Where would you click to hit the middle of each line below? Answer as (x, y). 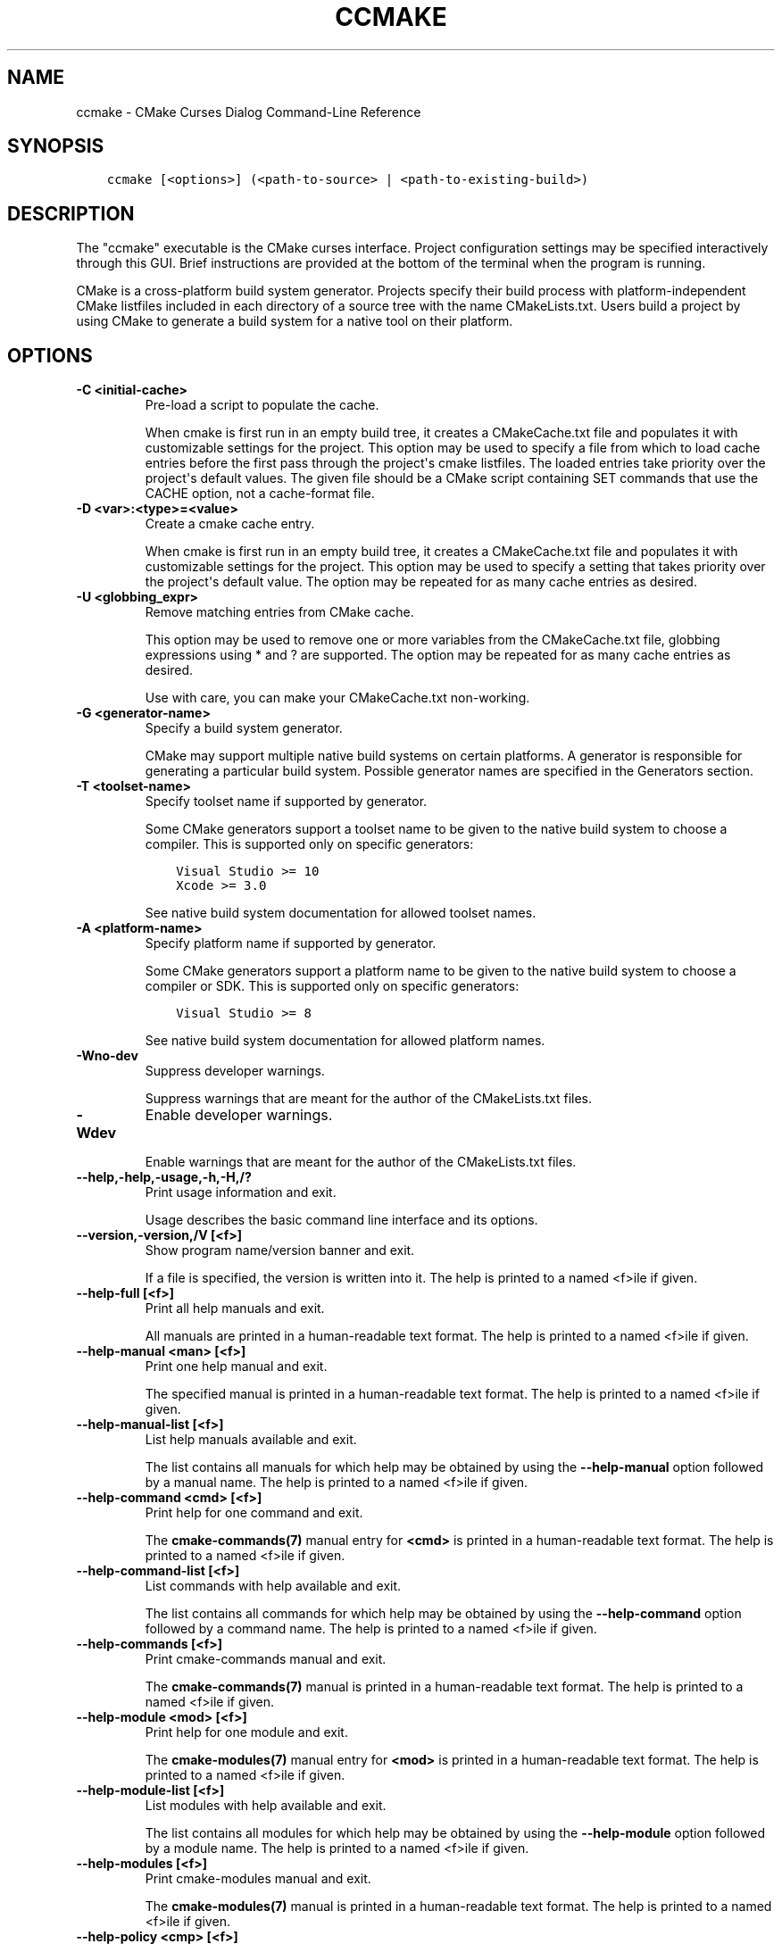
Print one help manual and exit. (236, 1367)
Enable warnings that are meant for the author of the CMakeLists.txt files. (361, 1162)
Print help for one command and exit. (254, 1513)
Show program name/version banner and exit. (280, 1250)
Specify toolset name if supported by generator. (286, 802)
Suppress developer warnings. (235, 1071)
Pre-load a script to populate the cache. (262, 405)
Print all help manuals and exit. (235, 1308)
